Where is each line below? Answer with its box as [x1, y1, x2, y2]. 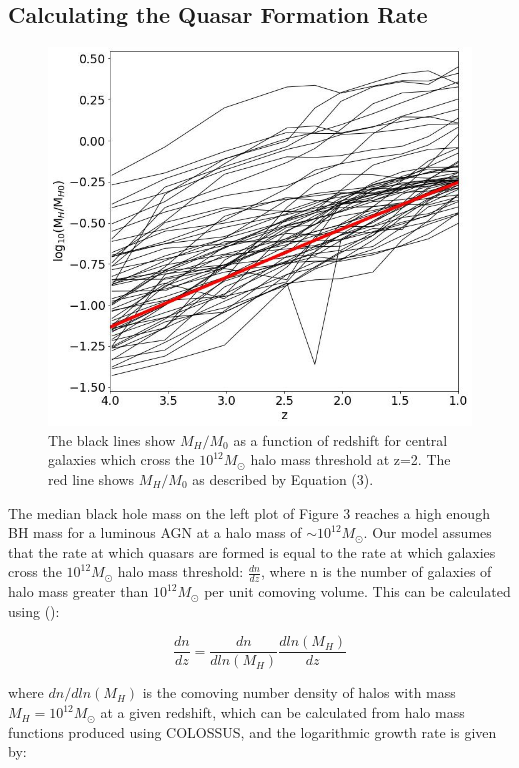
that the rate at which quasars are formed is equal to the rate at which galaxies [8, 541, 496, 562]
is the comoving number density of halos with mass [142, 682, 456, 703]
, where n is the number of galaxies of [260, 561, 492, 582]
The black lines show [48, 429, 176, 450]
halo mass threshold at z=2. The [250, 449, 451, 470]
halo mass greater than [8, 581, 149, 602]
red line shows [48, 469, 135, 490]
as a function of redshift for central [233, 429, 448, 450]
